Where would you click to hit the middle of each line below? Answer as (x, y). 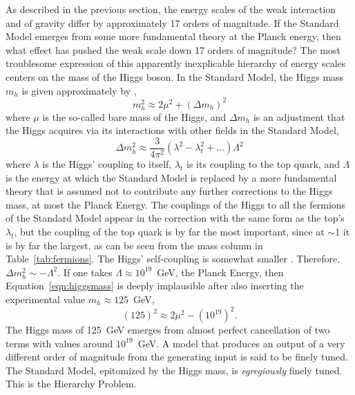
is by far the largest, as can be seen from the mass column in (134, 245)
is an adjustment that (299, 116)
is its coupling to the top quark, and (263, 164)
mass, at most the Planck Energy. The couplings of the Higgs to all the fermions (176, 204)
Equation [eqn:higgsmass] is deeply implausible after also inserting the (155, 286)
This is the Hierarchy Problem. (71, 384)
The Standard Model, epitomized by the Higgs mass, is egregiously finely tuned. (174, 370)
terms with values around (59, 343)
